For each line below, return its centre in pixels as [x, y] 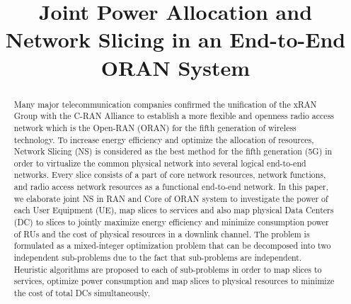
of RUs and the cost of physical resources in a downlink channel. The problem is [162, 233]
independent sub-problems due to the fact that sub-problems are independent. [158, 258]
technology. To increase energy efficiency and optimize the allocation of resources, [164, 139]
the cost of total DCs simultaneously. [82, 293]
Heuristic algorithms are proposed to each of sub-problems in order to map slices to [168, 269]
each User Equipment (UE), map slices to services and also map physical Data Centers [174, 210]
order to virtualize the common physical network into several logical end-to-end [160, 163]
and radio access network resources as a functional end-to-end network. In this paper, [171, 187]
